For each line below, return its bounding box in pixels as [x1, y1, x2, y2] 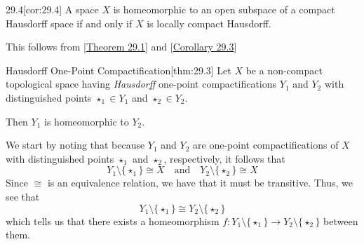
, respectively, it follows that [163, 151, 285, 165]
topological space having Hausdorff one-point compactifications [6, 76, 277, 91]
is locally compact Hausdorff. [147, 15, 271, 30]
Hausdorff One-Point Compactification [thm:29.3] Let [6, 62, 231, 77]
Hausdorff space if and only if [6, 15, 133, 30]
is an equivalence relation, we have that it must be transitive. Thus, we [47, 175, 353, 190]
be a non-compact [245, 62, 323, 77]
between [323, 213, 358, 228]
